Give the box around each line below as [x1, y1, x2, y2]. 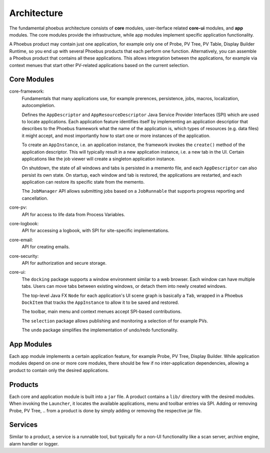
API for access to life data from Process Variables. [21, 211, 125, 217]
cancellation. [21, 195, 48, 201]
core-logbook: [9, 221, 39, 227]
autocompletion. [21, 103, 55, 109]
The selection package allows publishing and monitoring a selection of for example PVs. [21, 318, 208, 324]
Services [9, 420, 38, 429]
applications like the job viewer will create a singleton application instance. [21, 156, 175, 162]
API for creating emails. [21, 244, 70, 250]
